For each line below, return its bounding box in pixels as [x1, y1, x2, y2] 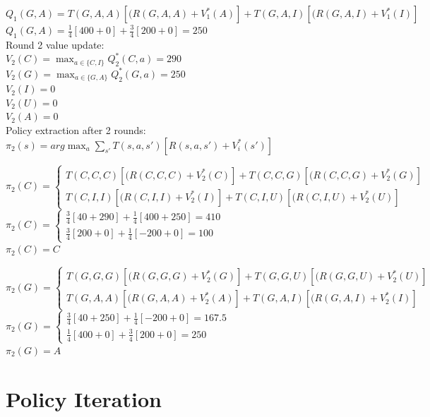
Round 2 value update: [6, 37, 104, 52]
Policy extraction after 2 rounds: [6, 123, 146, 138]
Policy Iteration [6, 384, 162, 413]
